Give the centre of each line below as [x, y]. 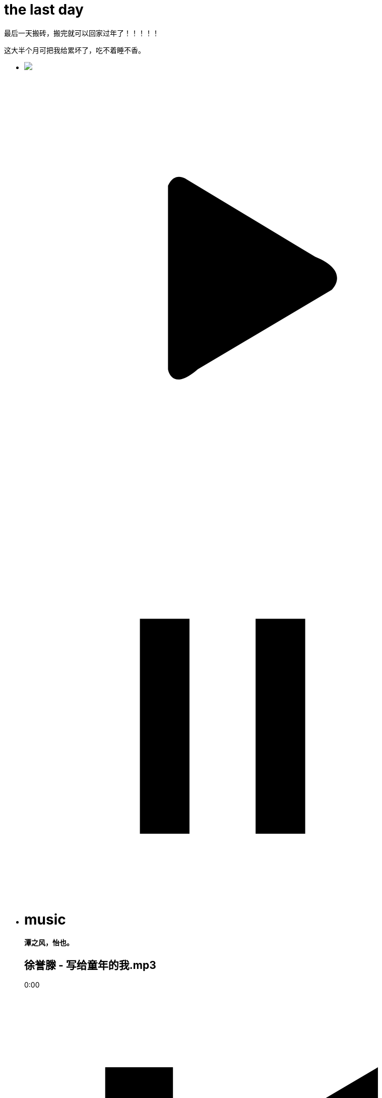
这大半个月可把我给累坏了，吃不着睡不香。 [75, 50]
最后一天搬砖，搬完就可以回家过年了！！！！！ [82, 33]
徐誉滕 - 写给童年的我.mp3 [90, 965]
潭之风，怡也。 [49, 943]
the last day [44, 10]
